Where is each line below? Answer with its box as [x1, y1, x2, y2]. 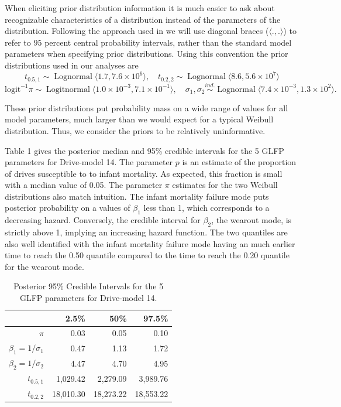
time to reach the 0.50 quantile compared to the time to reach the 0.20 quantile [5, 249, 290, 261]
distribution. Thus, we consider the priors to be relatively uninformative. [5, 124, 266, 136]
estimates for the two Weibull [172, 179, 278, 191]
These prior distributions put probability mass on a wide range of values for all [5, 101, 288, 114]
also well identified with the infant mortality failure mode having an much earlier [5, 237, 295, 249]
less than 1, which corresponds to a [143, 201, 270, 214]
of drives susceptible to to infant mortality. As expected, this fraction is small [5, 167, 283, 179]
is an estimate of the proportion [182, 156, 297, 168]
